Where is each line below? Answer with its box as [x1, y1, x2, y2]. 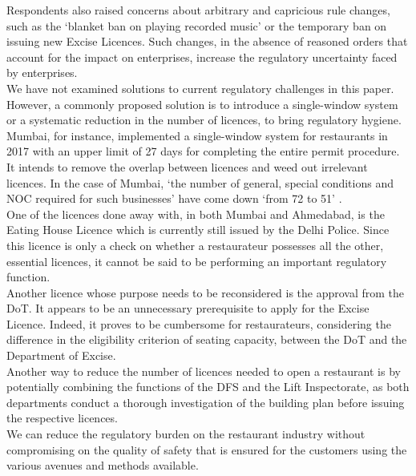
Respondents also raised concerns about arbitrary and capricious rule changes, [6, 2, 390, 18]
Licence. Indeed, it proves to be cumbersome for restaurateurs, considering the [6, 315, 391, 332]
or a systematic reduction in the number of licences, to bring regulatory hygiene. [6, 111, 402, 128]
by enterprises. [6, 64, 78, 81]
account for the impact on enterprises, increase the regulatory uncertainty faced [6, 48, 398, 65]
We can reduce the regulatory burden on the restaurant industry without [6, 426, 366, 442]
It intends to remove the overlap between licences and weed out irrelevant [6, 158, 368, 175]
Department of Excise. [6, 347, 116, 364]
